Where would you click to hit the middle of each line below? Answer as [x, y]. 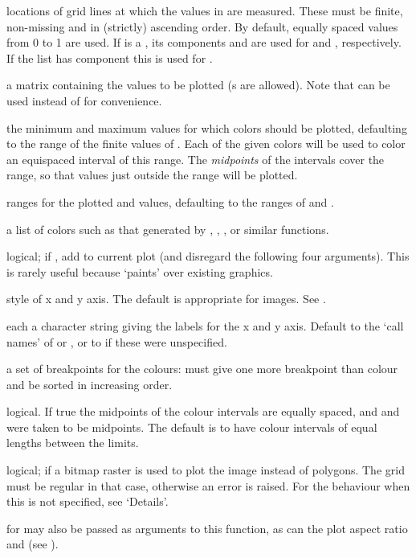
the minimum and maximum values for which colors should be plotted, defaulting [207, 127]
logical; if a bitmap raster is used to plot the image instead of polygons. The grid [206, 470]
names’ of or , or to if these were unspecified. [117, 341]
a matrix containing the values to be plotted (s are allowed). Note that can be [198, 85]
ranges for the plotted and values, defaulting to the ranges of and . [170, 201]
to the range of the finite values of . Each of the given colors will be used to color [206, 144]
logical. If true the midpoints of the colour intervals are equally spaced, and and [203, 411]
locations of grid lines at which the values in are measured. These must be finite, [205, 10]
